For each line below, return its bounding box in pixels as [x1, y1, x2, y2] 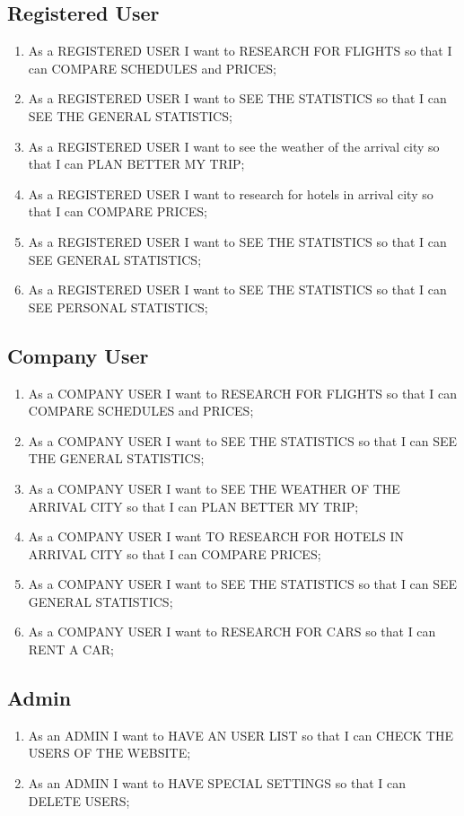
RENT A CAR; [28, 640, 114, 659]
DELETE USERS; [28, 791, 130, 810]
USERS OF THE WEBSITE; [28, 743, 191, 762]
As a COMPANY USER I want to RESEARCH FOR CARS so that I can [28, 622, 436, 641]
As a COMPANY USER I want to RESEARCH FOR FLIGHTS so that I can [28, 383, 457, 402]
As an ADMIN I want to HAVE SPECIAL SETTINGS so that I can [28, 774, 407, 793]
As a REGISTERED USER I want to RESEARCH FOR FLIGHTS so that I [28, 41, 452, 60]
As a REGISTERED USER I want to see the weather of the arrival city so [28, 136, 440, 155]
